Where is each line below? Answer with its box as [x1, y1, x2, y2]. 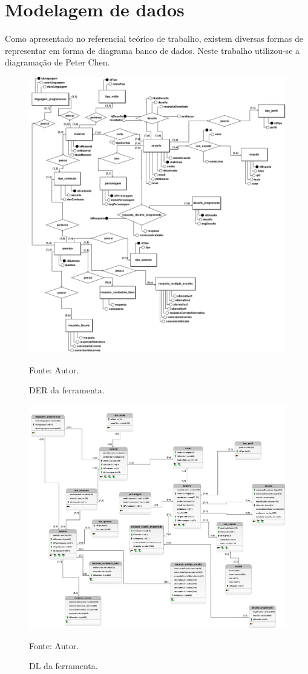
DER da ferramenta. [29, 384, 105, 396]
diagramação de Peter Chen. [5, 56, 110, 68]
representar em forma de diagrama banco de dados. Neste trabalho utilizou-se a [5, 44, 300, 56]
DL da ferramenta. [29, 659, 98, 672]
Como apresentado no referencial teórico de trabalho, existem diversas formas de [5, 32, 303, 45]
